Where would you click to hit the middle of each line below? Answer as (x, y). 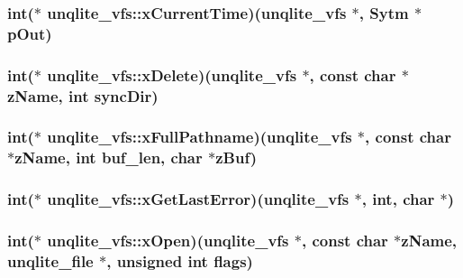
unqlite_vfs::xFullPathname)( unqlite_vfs (200, 137)
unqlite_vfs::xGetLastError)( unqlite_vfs (198, 199)
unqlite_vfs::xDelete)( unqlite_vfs (172, 74)
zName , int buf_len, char (109, 158)
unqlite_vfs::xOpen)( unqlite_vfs (168, 241)
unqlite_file (50, 260)
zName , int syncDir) (83, 95)
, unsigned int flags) (180, 260)
